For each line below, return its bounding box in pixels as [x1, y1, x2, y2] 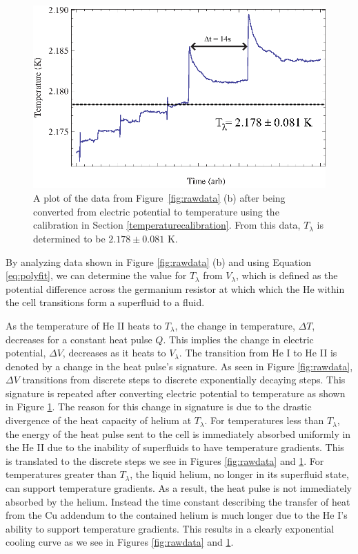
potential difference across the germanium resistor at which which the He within [6, 281, 345, 296]
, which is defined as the [236, 268, 338, 283]
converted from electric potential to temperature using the [33, 204, 279, 218]
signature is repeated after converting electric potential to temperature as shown [6, 385, 346, 400]
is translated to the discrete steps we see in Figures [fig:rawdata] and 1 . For [6, 453, 324, 468]
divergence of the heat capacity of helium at [6, 413, 192, 428]
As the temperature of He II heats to [6, 318, 162, 332]
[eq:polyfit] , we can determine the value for [6, 268, 187, 283]
